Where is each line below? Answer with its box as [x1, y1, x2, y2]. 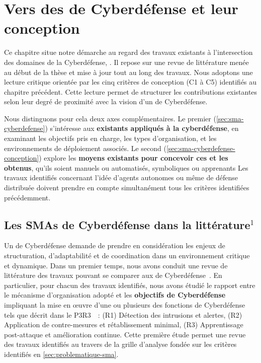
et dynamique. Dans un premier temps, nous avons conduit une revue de [4, 260, 228, 270]
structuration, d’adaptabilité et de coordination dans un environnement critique [4, 250, 250, 261]
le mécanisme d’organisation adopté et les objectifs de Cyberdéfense [4, 289, 226, 300]
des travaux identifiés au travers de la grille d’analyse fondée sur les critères [4, 339, 237, 349]
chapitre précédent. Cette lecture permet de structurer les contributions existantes [4, 86, 257, 97]
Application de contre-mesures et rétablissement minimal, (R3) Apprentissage [4, 319, 243, 330]
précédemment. [4, 192, 51, 202]
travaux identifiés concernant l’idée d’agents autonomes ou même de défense [4, 172, 238, 183]
